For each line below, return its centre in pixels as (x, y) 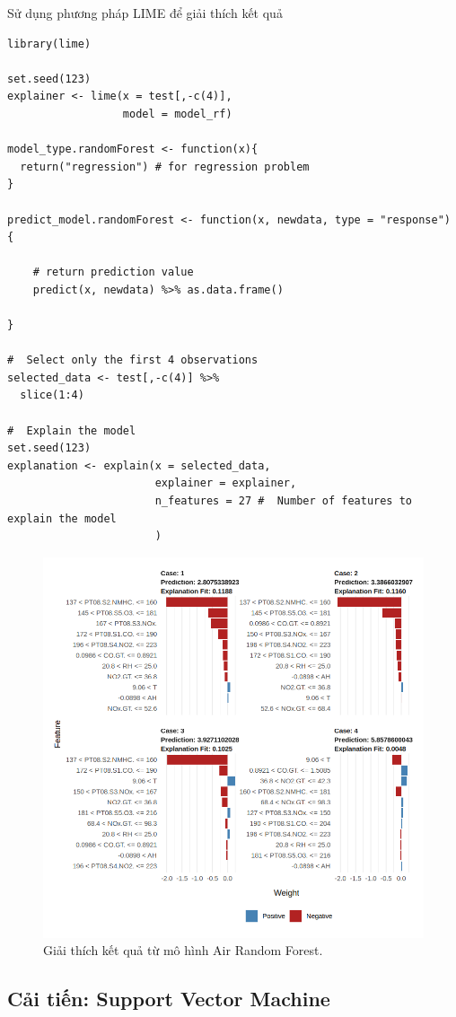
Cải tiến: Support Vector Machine (169, 999)
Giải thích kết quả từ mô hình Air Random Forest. (183, 950)
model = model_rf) (177, 114)
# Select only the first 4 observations (133, 360)
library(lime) (49, 44)
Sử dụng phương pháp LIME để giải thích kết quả (145, 13)
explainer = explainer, (226, 483)
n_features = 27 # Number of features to (284, 501)
